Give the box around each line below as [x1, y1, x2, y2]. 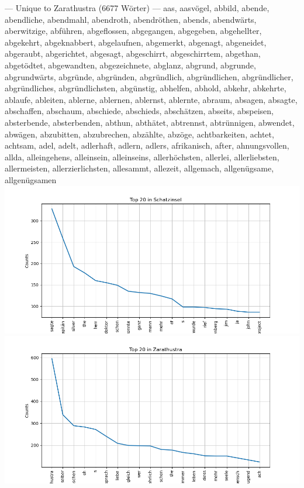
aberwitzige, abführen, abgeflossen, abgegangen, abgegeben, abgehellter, [5, 25, 262, 37]
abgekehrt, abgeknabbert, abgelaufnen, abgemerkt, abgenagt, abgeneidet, [5, 36, 267, 48]
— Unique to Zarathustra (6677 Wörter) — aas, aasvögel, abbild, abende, [5, 2, 270, 13]
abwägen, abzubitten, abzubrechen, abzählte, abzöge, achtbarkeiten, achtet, [5, 128, 274, 140]
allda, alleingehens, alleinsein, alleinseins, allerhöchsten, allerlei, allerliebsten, [5, 150, 279, 163]
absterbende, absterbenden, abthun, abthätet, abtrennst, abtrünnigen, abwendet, [5, 116, 295, 128]
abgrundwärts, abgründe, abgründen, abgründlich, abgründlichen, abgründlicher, [5, 70, 293, 83]
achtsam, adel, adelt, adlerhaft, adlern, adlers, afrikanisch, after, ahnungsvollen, [5, 139, 289, 152]
